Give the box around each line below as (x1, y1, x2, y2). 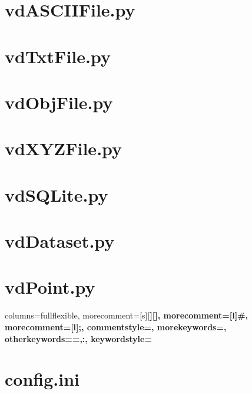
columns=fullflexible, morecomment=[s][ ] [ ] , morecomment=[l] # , (5, 309, 248, 321)
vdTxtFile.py (5, 44, 111, 68)
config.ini (5, 367, 79, 391)
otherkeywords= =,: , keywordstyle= (5, 332, 152, 344)
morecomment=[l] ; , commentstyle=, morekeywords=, (5, 320, 227, 333)
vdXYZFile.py (5, 136, 122, 160)
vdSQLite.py (5, 182, 108, 206)
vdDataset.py (5, 229, 115, 253)
